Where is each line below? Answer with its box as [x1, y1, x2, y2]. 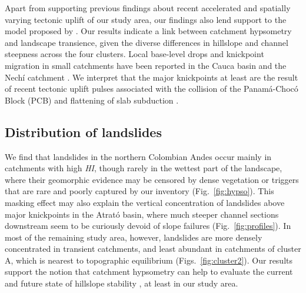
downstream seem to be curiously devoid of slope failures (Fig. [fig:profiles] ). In [5, 219, 291, 232]
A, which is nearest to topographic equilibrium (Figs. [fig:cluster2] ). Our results [5, 254, 293, 266]
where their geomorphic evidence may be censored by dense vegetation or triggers [5, 173, 299, 185]
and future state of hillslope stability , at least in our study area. [5, 277, 238, 289]
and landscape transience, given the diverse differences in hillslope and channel [5, 36, 288, 48]
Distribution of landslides [5, 122, 162, 141]
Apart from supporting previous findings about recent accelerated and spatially [5, 2, 291, 14]
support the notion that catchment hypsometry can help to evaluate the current [5, 265, 293, 278]
